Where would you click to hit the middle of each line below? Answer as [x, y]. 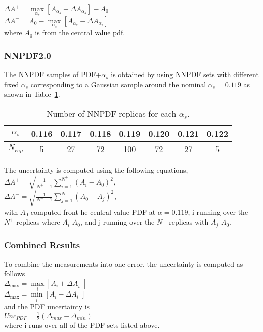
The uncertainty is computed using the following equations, [96, 170]
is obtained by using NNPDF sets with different [185, 74]
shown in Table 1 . [32, 94]
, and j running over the [118, 222]
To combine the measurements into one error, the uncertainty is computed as [124, 263]
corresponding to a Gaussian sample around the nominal [118, 84]
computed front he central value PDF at [93, 212]
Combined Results [42, 245]
